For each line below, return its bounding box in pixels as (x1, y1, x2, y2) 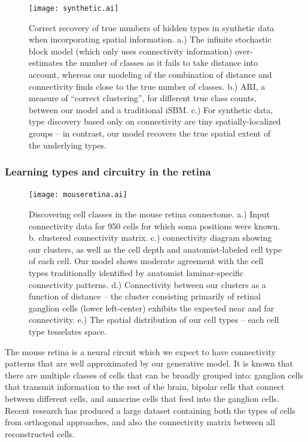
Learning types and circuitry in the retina (5, 164, 211, 179)
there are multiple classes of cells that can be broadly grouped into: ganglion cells (5, 368, 304, 381)
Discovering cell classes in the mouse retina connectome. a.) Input (29, 208, 270, 220)
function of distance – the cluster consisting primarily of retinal (29, 290, 261, 302)
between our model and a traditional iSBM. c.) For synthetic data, (29, 103, 273, 116)
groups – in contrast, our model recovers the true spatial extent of (29, 127, 271, 139)
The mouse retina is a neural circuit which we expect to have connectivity (5, 345, 276, 358)
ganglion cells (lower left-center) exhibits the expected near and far (29, 301, 275, 314)
